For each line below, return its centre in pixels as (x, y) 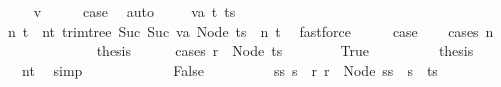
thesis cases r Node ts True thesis (285, 50)
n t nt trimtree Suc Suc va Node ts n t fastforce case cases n (250, 30)
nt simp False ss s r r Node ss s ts (229, 69)
